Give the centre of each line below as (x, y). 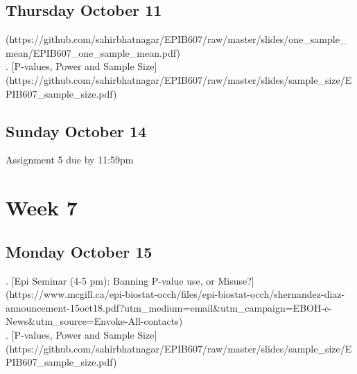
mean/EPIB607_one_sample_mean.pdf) (93, 52)
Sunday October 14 (76, 131)
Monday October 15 (79, 251)
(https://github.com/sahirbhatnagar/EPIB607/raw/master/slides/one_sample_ (176, 39)
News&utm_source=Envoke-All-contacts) (94, 321)
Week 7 (42, 207)
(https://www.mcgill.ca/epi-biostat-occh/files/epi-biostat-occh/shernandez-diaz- (175, 294)
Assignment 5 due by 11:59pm (70, 160)
